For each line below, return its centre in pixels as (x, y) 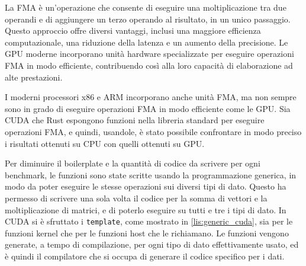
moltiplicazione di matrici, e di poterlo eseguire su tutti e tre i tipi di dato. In (146, 209)
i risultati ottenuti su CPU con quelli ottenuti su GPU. (105, 143)
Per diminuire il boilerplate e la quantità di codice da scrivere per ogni (133, 163)
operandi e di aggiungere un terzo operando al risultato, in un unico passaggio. (148, 19)
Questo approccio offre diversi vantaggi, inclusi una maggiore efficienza (133, 31)
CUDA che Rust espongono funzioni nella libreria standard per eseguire (135, 120)
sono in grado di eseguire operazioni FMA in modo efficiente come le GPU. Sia (148, 108)
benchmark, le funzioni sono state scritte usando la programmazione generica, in (151, 174)
